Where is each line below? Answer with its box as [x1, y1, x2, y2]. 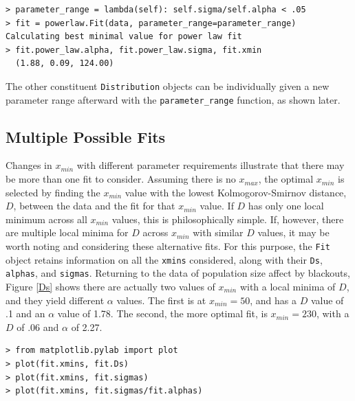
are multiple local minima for [6, 225, 129, 240]
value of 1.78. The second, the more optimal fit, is [57, 306, 268, 321]
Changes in [6, 158, 52, 172]
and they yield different [6, 293, 105, 307]
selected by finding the [6, 185, 100, 199]
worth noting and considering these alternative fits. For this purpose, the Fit [6, 239, 330, 253]
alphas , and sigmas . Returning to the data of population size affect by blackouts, [6, 266, 350, 280]
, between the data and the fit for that [13, 198, 175, 213]
